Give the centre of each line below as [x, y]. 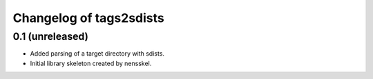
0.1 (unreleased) [51, 36]
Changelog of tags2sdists [89, 18]
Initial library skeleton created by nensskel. [91, 63]
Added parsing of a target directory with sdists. [97, 54]
